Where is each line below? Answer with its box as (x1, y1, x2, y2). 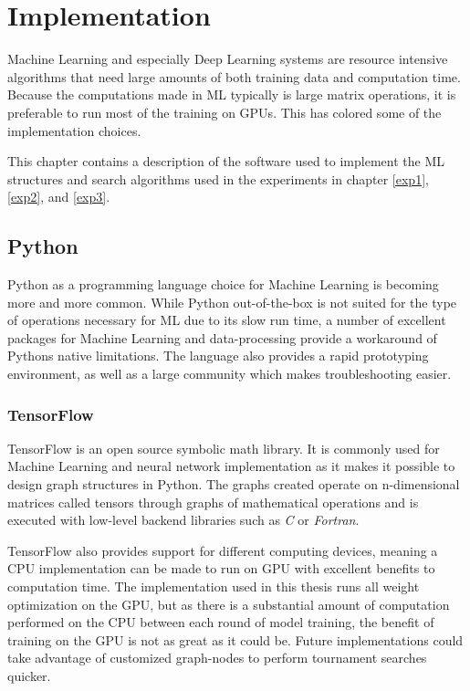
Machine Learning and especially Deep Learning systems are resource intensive (7, 49, 448, 68)
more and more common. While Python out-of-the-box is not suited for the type (7, 292, 457, 311)
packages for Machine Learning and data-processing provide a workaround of (7, 328, 437, 347)
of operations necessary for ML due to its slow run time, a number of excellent (7, 310, 446, 330)
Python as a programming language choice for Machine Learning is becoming (7, 275, 439, 294)
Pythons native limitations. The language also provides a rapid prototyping (7, 346, 429, 365)
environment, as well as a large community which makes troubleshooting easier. (7, 364, 452, 383)
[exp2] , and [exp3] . (7, 187, 110, 206)
